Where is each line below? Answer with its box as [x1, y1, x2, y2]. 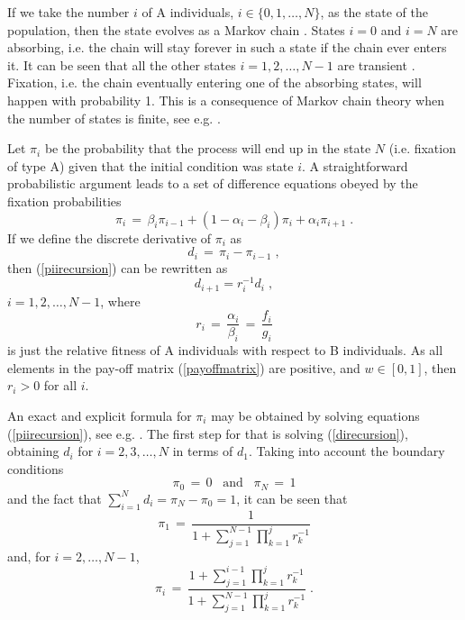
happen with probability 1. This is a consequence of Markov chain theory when [7, 90, 444, 109]
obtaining [7, 442, 59, 460]
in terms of [172, 442, 233, 460]
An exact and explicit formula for [7, 406, 192, 424]
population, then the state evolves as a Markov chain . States [7, 20, 345, 39]
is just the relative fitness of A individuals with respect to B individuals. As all [7, 341, 443, 360]
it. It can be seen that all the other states [7, 55, 236, 74]
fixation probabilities [7, 191, 122, 210]
